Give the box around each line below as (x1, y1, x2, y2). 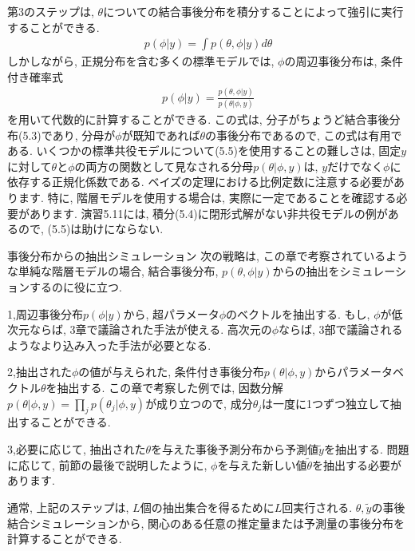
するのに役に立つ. (29, 279, 122, 295)
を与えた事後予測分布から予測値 (151, 440, 319, 457)
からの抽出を (272, 263, 340, 279)
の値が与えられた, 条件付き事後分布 (78, 363, 264, 380)
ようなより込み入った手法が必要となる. (7, 336, 211, 353)
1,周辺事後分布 (7, 305, 83, 322)
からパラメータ (314, 363, 393, 380)
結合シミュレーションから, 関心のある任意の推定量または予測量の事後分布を (7, 514, 405, 531)
